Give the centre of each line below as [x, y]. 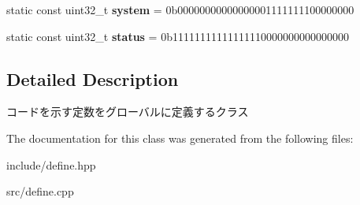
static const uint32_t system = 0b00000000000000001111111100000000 [180, 9]
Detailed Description [93, 78]
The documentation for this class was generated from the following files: [180, 138]
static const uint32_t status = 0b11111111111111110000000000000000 [178, 36]
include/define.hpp [51, 164]
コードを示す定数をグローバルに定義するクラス [128, 112]
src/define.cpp [40, 191]
